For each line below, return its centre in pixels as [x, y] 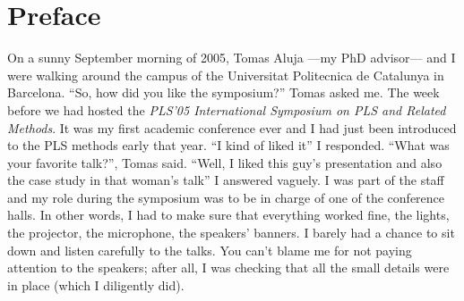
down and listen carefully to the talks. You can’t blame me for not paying [210, 250]
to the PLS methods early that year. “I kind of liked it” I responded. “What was [228, 145]
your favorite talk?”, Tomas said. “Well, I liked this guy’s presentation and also [225, 162]
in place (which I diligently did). [96, 284]
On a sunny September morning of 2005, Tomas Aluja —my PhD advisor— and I [232, 58]
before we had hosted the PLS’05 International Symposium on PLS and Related [227, 109]
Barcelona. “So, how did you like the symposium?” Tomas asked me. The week [223, 92]
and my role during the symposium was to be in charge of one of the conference [226, 197]
